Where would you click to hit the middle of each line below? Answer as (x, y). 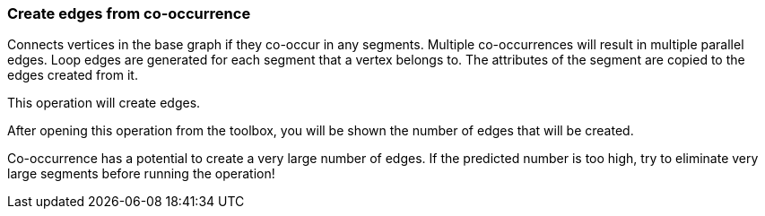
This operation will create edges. (104, 103)
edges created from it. (73, 75)
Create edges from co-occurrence (129, 13)
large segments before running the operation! (141, 174)
